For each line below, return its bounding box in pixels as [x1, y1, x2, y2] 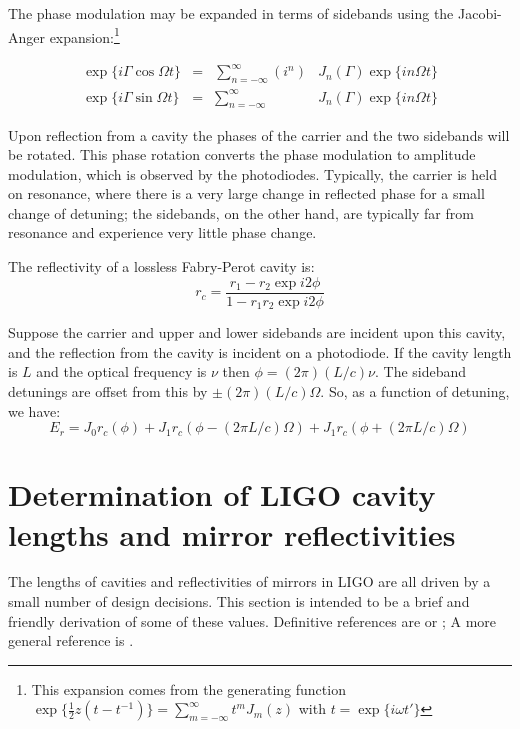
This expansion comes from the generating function [31, 678, 346, 699]
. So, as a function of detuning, [320, 380, 510, 401]
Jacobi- [457, 3, 502, 23]
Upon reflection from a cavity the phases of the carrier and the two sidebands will [8, 124, 510, 145]
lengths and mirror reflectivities [8, 513, 456, 554]
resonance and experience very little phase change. [8, 222, 317, 243]
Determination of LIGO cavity [8, 474, 436, 515]
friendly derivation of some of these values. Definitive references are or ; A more [8, 610, 497, 631]
